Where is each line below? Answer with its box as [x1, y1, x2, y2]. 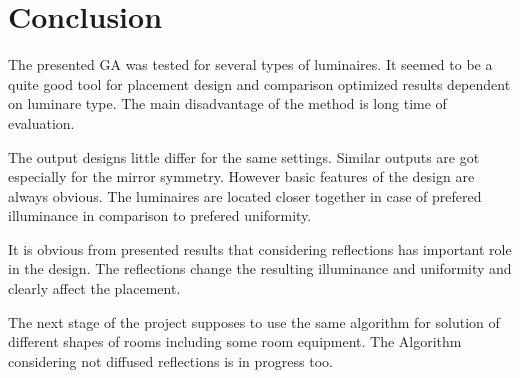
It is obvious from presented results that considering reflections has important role [8, 238, 512, 259]
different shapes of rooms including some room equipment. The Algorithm [8, 331, 462, 352]
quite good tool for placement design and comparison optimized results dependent [8, 73, 511, 94]
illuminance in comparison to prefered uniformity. [8, 205, 312, 226]
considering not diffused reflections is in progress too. [8, 350, 333, 371]
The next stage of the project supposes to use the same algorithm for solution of [8, 311, 500, 332]
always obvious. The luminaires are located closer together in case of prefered [8, 185, 482, 206]
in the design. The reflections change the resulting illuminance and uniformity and [8, 258, 512, 279]
